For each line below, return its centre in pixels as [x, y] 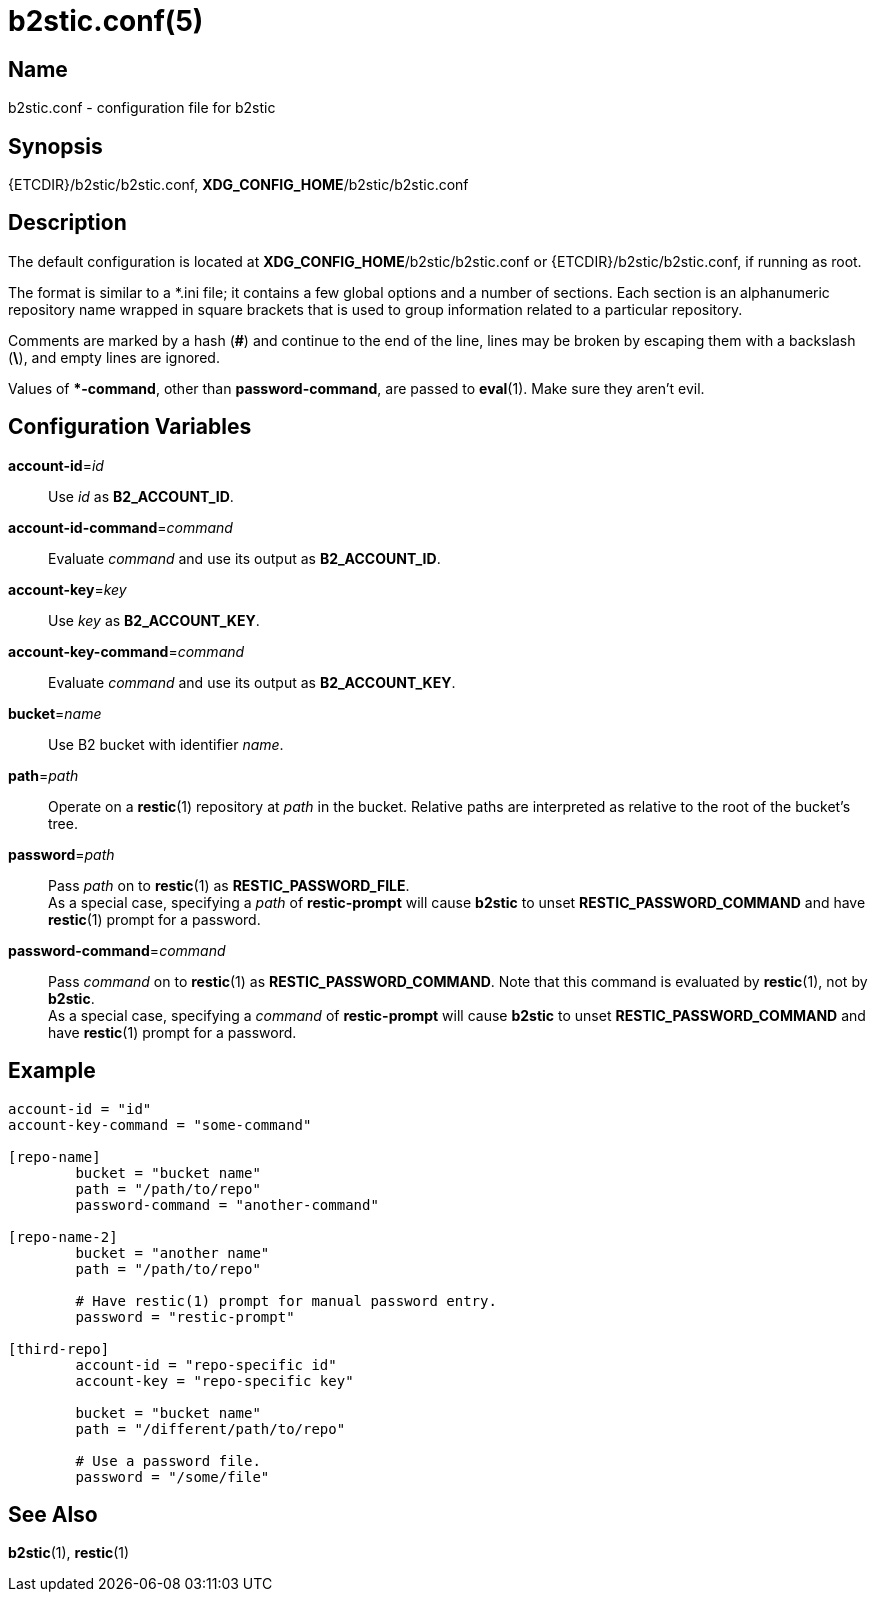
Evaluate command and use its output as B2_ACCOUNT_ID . [244, 558]
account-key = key [67, 589]
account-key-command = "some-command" [160, 1124]
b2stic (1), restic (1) [69, 1553]
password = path [61, 854]
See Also [53, 1514]
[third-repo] [59, 1348]
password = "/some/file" [172, 1476]
